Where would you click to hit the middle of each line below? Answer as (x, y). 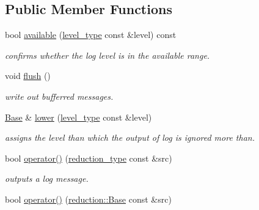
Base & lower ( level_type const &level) (78, 117)
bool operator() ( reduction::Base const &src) (88, 199)
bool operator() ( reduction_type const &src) (89, 158)
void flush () (28, 76)
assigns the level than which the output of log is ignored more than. (130, 137)
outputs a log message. (47, 178)
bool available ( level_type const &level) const (91, 35)
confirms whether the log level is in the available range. (108, 55)
